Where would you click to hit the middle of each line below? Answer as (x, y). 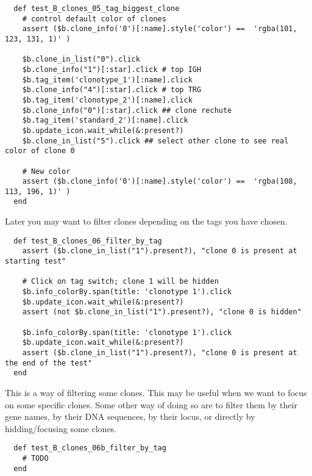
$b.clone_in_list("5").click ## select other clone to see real (155, 141)
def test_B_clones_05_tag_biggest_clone (97, 9)
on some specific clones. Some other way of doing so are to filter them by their (151, 404)
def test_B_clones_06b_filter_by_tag (90, 448)
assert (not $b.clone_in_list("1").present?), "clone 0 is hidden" (162, 312)
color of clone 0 (40, 151)
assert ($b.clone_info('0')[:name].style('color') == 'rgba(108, (160, 182)
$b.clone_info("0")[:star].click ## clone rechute (127, 110)
